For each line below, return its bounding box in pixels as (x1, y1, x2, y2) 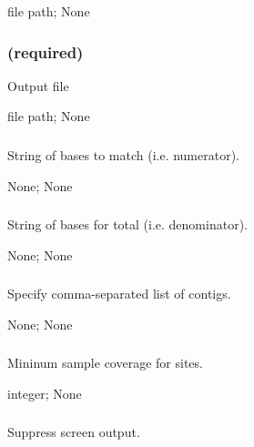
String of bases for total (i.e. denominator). (7, 215, 248, 234)
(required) (7, 40, 84, 63)
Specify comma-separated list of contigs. (7, 284, 231, 303)
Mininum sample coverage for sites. (7, 353, 203, 372)
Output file (7, 76, 69, 95)
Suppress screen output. (7, 422, 140, 442)
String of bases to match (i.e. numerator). (7, 145, 239, 164)
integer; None (7, 383, 82, 402)
